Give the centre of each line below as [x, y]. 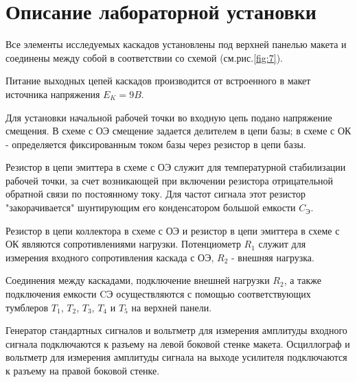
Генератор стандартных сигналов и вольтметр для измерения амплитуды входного [176, 330]
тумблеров [27, 307]
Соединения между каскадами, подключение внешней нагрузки [138, 280]
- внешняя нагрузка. [273, 257]
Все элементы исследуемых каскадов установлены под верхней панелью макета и [176, 44]
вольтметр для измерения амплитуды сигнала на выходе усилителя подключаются [176, 357]
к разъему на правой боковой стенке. [83, 370]
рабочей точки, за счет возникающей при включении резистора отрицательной [170, 180]
